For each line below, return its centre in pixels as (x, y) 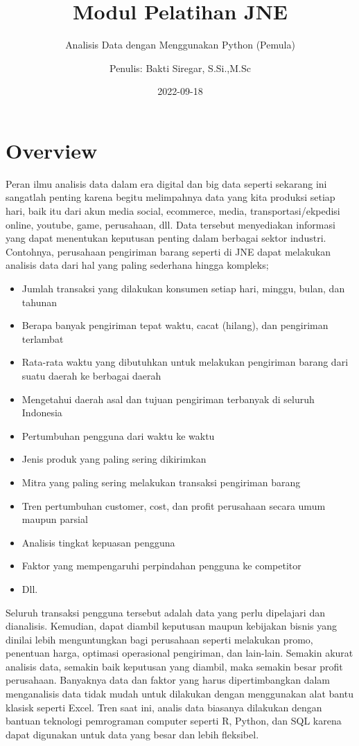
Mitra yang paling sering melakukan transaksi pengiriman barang (161, 482)
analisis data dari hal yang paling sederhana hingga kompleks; (137, 265)
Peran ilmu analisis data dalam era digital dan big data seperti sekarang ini (166, 183)
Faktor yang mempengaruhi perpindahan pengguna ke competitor (161, 566)
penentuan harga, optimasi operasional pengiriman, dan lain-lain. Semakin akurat (179, 653)
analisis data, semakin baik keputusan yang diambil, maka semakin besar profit (174, 666)
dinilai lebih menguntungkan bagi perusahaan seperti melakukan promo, (159, 639)
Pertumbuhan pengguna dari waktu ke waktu (118, 435)
